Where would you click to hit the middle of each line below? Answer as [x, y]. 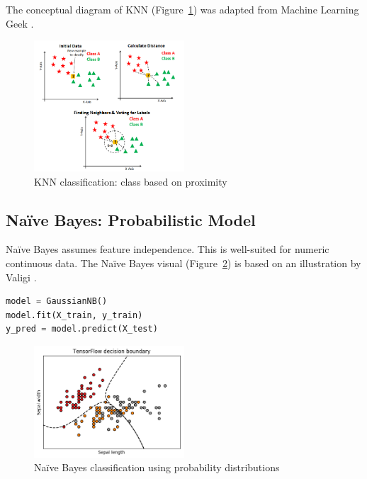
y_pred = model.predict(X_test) [82, 329]
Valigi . [21, 277]
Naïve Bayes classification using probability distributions [157, 467]
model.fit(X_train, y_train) [74, 315]
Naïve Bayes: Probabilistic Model [131, 219]
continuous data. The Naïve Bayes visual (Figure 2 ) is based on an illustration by [183, 263]
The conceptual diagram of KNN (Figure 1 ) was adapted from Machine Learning [182, 9]
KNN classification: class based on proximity [131, 181]
